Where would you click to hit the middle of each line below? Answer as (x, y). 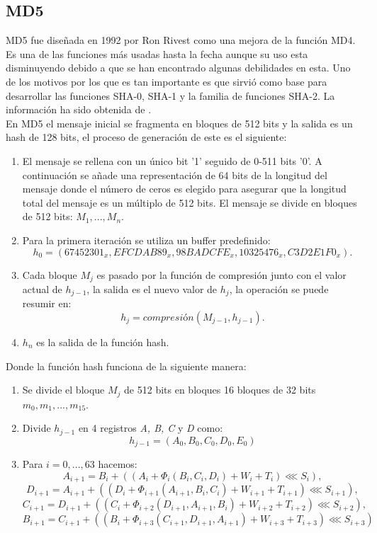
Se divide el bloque (63, 390)
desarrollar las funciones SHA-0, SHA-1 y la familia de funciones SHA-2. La (170, 95)
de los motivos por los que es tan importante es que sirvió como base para (167, 81)
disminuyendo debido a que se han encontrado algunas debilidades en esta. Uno (178, 68)
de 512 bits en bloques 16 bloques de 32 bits (220, 390)
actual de (42, 288)
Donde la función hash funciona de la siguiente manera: (126, 366)
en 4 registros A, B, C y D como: (151, 428)
